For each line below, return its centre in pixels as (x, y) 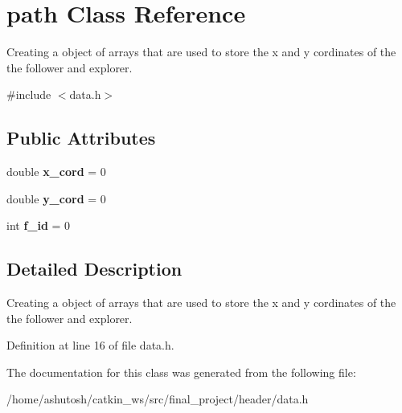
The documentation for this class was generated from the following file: (181, 372)
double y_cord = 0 (56, 198)
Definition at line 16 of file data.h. (90, 345)
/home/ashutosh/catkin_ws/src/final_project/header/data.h (158, 399)
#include (29, 94)
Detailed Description (94, 269)
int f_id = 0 (39, 225)
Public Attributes (81, 138)
